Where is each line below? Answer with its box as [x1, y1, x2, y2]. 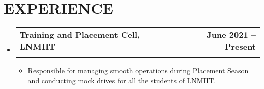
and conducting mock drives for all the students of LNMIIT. [27, 75, 216, 85]
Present [224, 40, 256, 53]
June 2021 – [207, 29, 256, 41]
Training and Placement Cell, [19, 29, 140, 41]
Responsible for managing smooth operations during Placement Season [27, 65, 249, 76]
